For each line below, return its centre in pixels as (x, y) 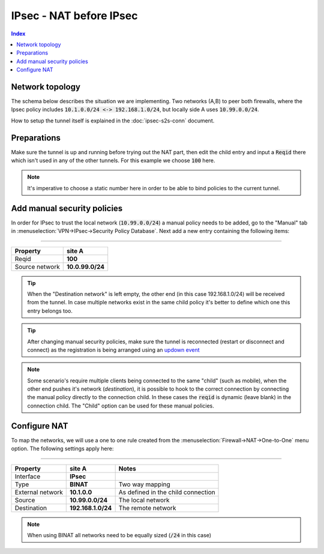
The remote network (147, 508)
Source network (37, 266)
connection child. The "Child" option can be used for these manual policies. (121, 406)
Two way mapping (144, 484)
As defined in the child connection (167, 492)
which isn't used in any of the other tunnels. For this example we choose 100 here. (113, 161)
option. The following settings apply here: (62, 449)
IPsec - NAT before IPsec (74, 16)
